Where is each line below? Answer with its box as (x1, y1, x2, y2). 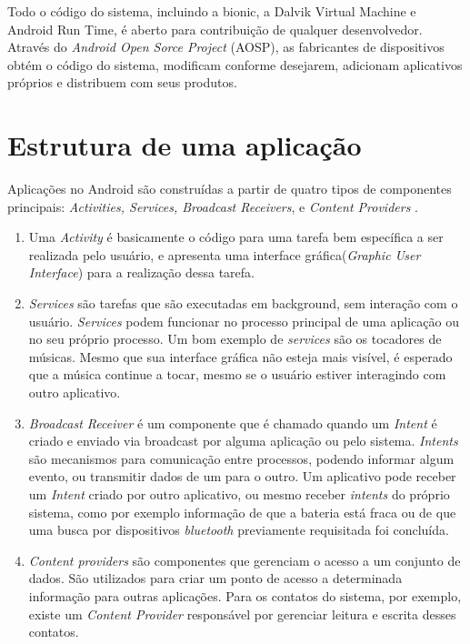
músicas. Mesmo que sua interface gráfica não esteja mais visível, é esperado (28, 347, 453, 366)
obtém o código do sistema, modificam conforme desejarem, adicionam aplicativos (7, 55, 463, 74)
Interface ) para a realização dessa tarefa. (28, 263, 255, 282)
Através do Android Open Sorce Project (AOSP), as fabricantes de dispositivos (7, 37, 445, 56)
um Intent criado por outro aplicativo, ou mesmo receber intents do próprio (28, 485, 450, 503)
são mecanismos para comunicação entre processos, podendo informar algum (28, 448, 455, 468)
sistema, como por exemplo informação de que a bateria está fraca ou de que (28, 502, 456, 521)
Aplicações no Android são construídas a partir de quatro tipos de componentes (7, 179, 452, 198)
